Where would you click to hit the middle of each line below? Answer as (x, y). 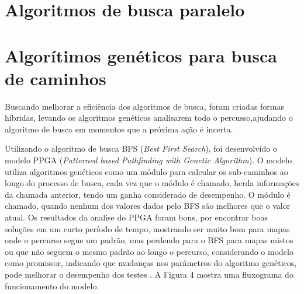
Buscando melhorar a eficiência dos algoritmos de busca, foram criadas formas (145, 106)
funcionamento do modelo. (52, 286)
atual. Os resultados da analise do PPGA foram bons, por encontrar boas (136, 217)
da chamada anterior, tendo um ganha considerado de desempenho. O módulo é (148, 194)
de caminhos (56, 78)
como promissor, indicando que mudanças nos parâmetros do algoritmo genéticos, (151, 263)
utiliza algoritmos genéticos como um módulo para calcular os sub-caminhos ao (146, 171)
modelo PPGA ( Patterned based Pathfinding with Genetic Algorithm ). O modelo (148, 160)
